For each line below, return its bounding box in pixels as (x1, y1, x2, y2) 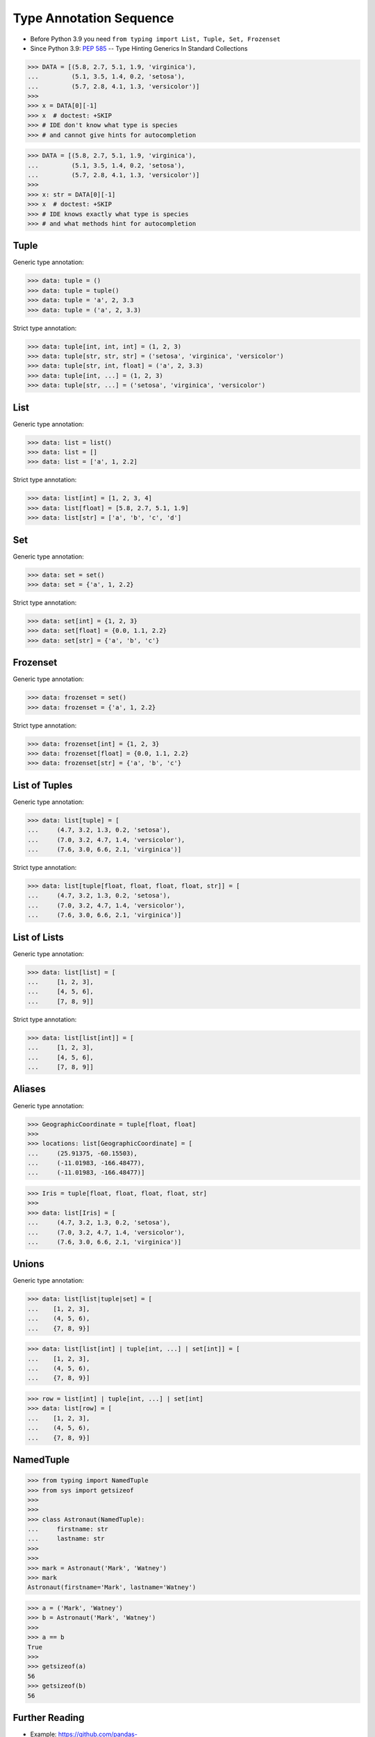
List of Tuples (12, 779, 73, 791)
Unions (12, 1258, 44, 1270)
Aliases (12, 1083, 47, 1095)
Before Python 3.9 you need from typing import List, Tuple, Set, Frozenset (30, 35, 281, 43)
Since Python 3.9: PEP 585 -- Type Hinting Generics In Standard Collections (30, 44, 248, 52)
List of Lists (12, 931, 64, 943)
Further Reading (12, 1711, 85, 1723)
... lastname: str (27, 1535, 105, 1542)
